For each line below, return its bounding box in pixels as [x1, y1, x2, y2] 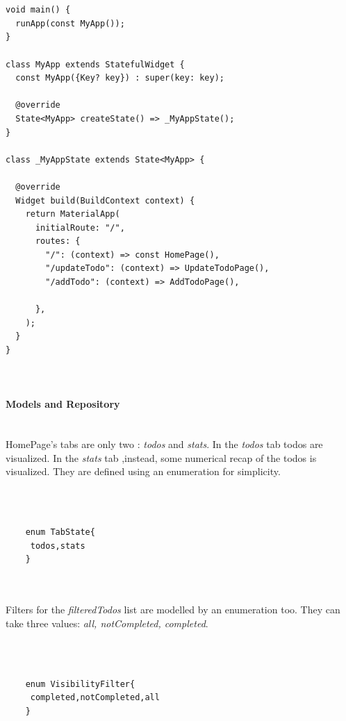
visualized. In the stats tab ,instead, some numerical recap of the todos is [6, 450, 317, 465]
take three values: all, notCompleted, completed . [6, 615, 208, 630]
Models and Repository [6, 397, 120, 411]
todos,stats [30, 540, 85, 551]
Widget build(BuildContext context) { [15, 195, 195, 206]
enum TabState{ [25, 527, 95, 538]
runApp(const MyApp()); [15, 18, 125, 28]
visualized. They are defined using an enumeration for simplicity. [6, 464, 281, 479]
